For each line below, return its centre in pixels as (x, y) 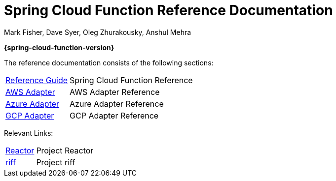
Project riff (56, 162)
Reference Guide (37, 80)
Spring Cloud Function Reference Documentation (168, 10)
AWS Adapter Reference (115, 92)
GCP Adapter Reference (114, 115)
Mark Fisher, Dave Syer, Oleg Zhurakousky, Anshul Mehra (98, 32)
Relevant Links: (29, 133)
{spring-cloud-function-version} (59, 47)
